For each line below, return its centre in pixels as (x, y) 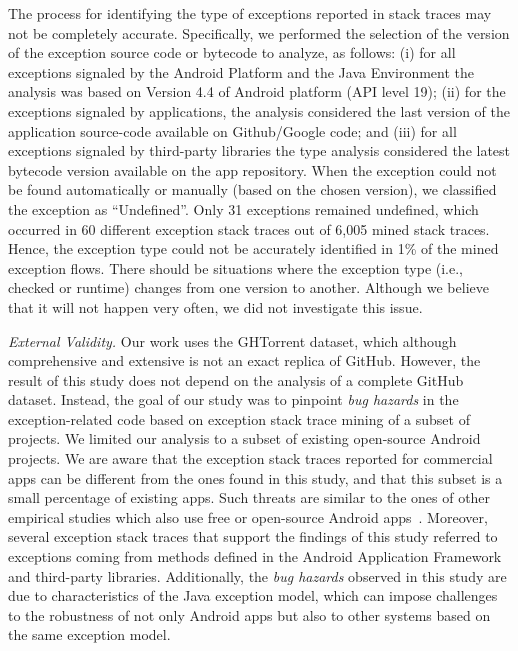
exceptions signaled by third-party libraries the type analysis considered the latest (259, 150)
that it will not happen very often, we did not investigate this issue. (215, 306)
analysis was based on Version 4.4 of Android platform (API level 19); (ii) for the (257, 91)
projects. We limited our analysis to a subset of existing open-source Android (244, 438)
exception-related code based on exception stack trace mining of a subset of (239, 418)
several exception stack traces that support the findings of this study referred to (253, 536)
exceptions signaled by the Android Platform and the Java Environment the (241, 71)
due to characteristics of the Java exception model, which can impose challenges (253, 595)
